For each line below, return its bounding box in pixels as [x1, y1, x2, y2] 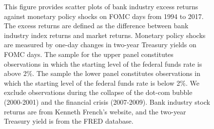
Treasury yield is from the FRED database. [4, 116, 134, 126]
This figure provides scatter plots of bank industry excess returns [4, 1, 198, 11]
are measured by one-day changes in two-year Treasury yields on [4, 39, 196, 50]
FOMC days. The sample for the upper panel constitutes [4, 49, 174, 59]
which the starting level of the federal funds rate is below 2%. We [4, 77, 199, 88]
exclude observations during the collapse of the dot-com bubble [4, 87, 193, 97]
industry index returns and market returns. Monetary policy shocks [4, 30, 206, 40]
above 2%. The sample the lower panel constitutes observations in [4, 68, 200, 78]
